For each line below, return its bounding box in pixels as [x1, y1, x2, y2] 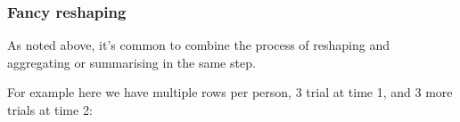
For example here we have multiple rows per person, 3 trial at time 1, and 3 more [7, 83, 453, 102]
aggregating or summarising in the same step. [7, 53, 256, 71]
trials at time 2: [7, 101, 93, 118]
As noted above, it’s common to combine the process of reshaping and [7, 36, 390, 54]
